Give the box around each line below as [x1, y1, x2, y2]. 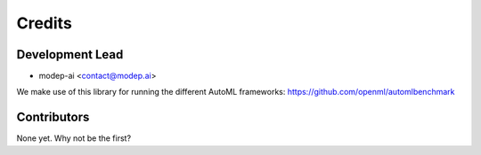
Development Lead [16, 47, 124, 62]
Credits [16, 13, 73, 33]
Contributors [16, 110, 90, 125]
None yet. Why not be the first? [16, 133, 132, 143]
